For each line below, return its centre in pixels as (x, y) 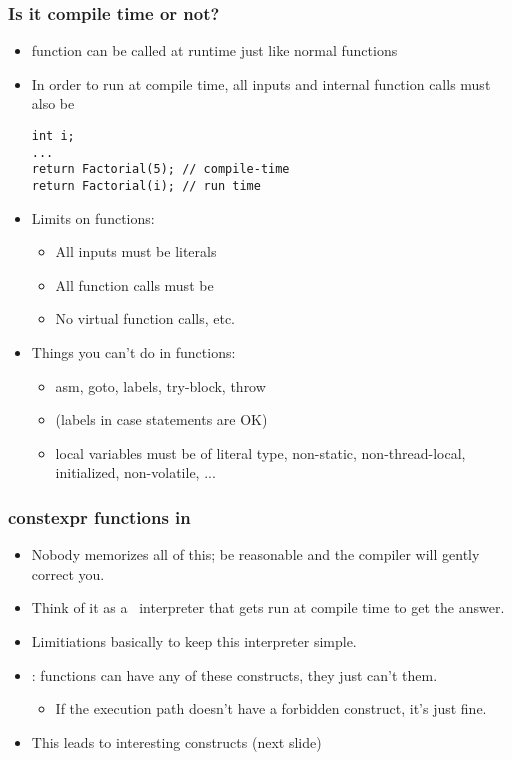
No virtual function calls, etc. (145, 318)
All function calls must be (134, 284)
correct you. (68, 573)
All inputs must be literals (136, 251)
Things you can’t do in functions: (133, 352)
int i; (53, 136)
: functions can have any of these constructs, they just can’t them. (234, 674)
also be (53, 103)
